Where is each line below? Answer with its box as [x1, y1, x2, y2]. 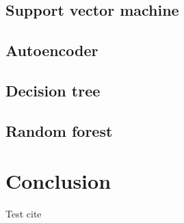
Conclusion [5, 167, 111, 195]
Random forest [5, 120, 113, 141]
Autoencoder [5, 40, 98, 61]
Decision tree [5, 79, 101, 101]
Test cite [5, 207, 42, 221]
